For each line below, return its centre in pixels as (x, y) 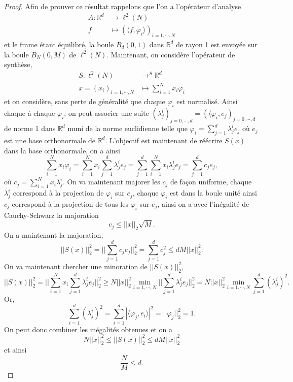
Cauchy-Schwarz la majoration (51, 215)
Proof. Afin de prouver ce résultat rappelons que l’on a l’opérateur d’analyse (123, 6)
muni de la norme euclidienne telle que (127, 128)
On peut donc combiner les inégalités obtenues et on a (88, 329)
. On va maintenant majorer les (111, 182)
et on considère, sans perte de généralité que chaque (85, 101)
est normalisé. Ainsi (207, 101)
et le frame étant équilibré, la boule (59, 44)
